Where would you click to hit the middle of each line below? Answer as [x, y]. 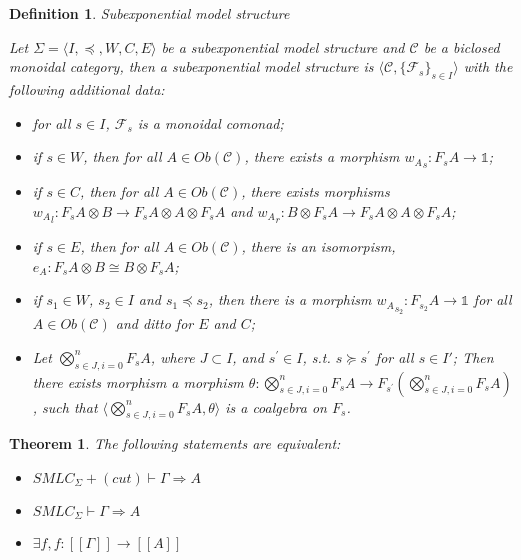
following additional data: [87, 88]
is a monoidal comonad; [210, 122]
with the [488, 66]
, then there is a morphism [290, 299]
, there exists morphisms [315, 191]
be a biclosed [461, 46]
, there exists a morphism [322, 156]
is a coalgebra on [276, 406]
